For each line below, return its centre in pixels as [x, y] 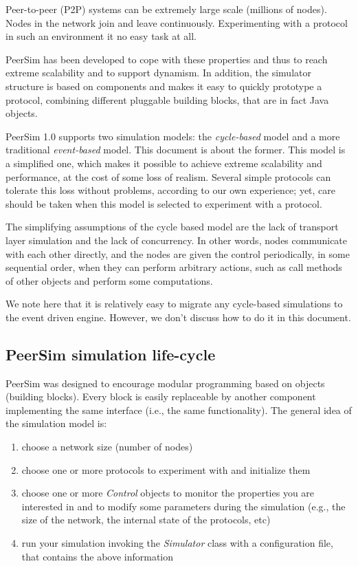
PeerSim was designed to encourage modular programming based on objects [165, 383]
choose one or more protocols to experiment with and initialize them [166, 469]
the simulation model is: [56, 423]
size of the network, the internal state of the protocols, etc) [146, 520]
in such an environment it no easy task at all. [101, 36]
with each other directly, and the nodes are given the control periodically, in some [178, 253]
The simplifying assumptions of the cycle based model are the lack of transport [172, 227]
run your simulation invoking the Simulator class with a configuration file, [177, 543]
